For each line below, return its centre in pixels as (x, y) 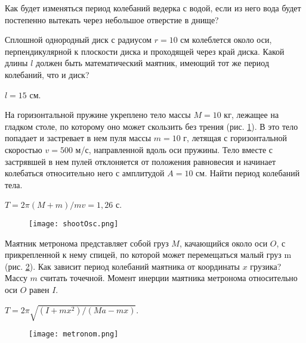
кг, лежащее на (251, 115)
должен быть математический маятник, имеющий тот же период (153, 63)
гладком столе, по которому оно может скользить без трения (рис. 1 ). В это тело (152, 126)
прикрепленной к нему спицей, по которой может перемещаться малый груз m (148, 255)
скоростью (24, 149)
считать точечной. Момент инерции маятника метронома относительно (169, 278)
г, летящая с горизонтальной (235, 138)
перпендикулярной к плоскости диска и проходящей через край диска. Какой (145, 51)
